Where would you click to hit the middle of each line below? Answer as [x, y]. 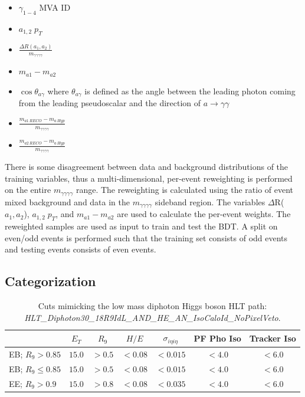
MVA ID [55, 7]
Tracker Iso [273, 338]
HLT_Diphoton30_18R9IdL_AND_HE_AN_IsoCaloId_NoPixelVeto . [152, 317]
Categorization [50, 281]
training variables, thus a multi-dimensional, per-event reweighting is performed [149, 178]
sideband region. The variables [210, 201]
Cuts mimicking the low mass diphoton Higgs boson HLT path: [152, 306]
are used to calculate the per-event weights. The [204, 214]
